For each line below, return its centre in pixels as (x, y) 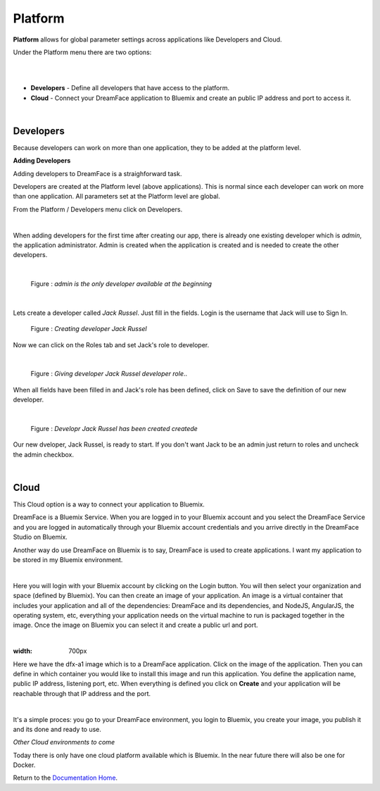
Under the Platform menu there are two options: (82, 52)
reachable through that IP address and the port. (82, 693)
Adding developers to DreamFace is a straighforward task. (97, 173)
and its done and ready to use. (57, 729)
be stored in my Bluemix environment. (68, 560)
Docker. (24, 765)
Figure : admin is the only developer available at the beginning (121, 284)
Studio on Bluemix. (40, 537)
